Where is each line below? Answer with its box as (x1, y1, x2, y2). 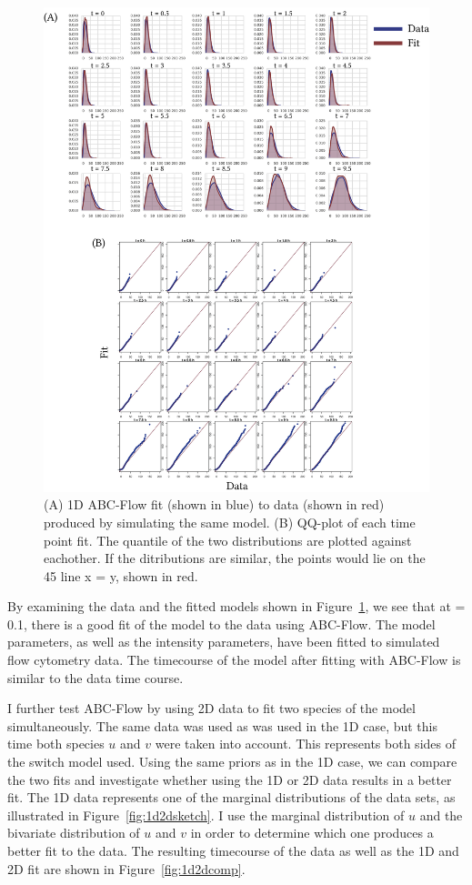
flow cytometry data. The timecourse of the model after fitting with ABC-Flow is (7, 650, 461, 669)
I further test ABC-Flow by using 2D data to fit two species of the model (7, 699, 416, 718)
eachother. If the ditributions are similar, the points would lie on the (44, 548, 426, 568)
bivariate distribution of (7, 823, 140, 842)
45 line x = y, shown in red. (44, 566, 198, 585)
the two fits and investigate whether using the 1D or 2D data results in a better (7, 769, 452, 789)
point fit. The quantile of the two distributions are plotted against (44, 530, 412, 549)
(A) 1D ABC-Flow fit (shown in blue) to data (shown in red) (44, 495, 385, 514)
